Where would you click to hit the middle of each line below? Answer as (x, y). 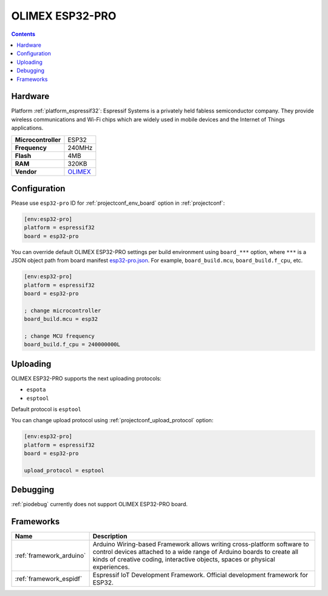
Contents (23, 34)
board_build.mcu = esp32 (61, 319)
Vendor (26, 171)
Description (110, 536)
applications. (27, 128)
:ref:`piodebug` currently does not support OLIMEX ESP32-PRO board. (99, 504)
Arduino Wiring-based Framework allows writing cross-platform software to (201, 544)
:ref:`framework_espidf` (49, 579)
